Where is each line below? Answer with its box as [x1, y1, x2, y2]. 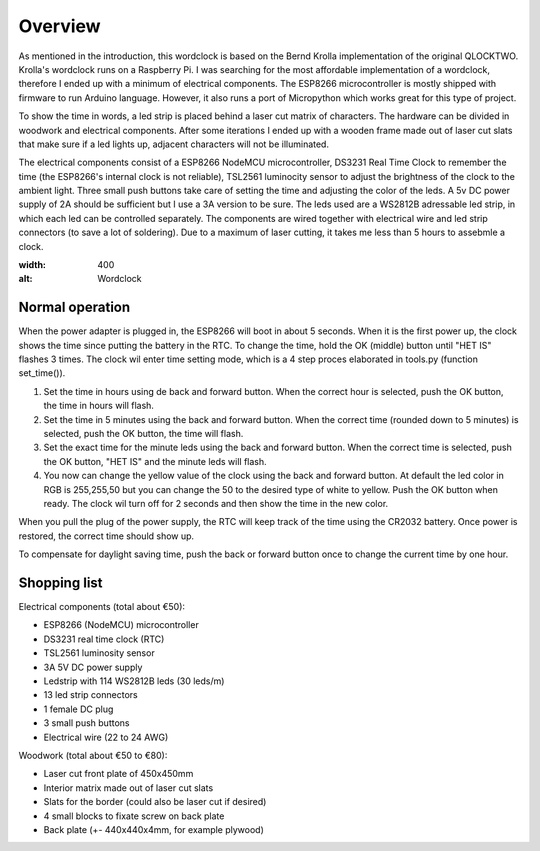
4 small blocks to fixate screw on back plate [43, 810, 225, 822]
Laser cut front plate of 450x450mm [43, 768, 194, 780]
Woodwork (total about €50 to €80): [18, 749, 168, 761]
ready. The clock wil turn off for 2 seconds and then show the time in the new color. [43, 498, 389, 509]
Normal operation [18, 299, 131, 316]
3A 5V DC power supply [43, 661, 143, 673]
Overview [18, 15, 101, 37]
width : [18, 259, 47, 271]
